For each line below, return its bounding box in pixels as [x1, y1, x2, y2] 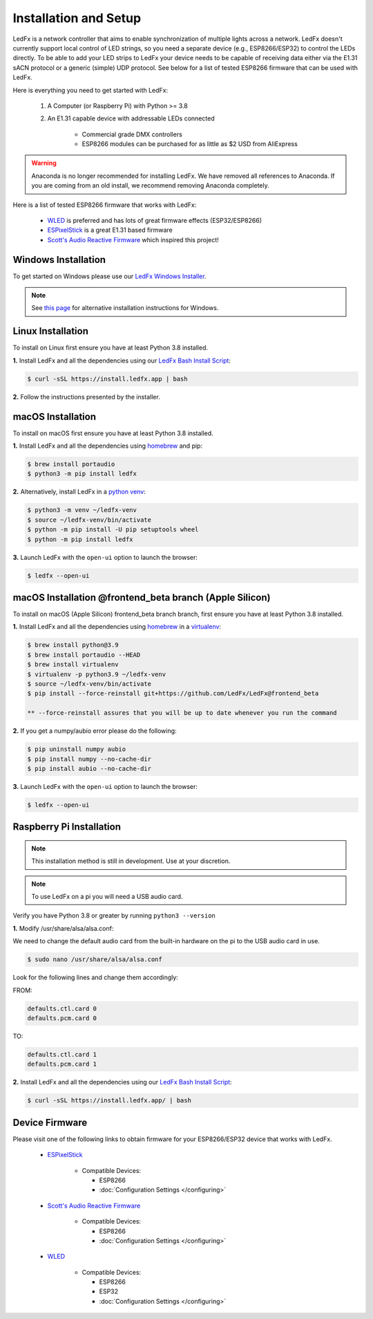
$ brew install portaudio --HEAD [27, 651, 141, 659]
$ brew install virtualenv [27, 661, 119, 668]
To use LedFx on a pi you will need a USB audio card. [31, 893, 183, 901]
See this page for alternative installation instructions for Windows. [31, 304, 219, 312]
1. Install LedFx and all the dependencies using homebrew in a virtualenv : [12, 623, 221, 631]
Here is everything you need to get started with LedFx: [12, 86, 169, 94]
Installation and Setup [12, 10, 142, 26]
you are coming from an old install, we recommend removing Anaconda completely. [31, 181, 269, 190]
